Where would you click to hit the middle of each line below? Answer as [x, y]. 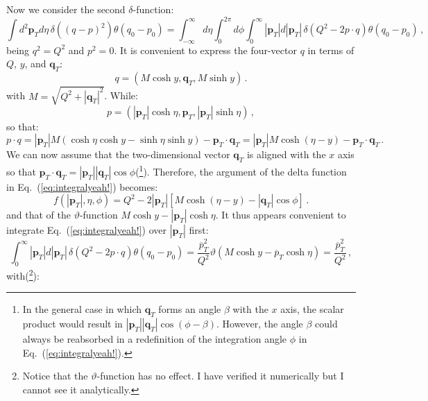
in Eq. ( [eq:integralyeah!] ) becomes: [82, 186]
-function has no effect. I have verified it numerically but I [220, 376]
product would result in [72, 324]
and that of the [38, 215]
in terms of [331, 50]
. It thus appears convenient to [281, 215]
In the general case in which [82, 309]
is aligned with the [286, 154]
